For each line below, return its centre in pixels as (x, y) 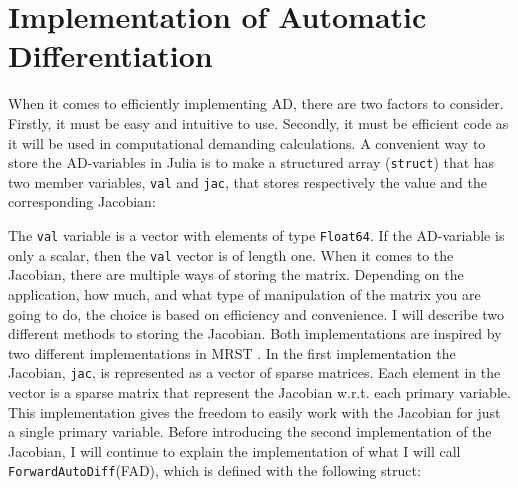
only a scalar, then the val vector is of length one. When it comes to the (231, 254)
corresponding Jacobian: (82, 201)
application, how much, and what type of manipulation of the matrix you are (244, 293)
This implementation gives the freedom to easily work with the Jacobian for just (254, 411)
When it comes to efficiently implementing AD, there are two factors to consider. (256, 103)
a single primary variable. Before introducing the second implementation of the (250, 431)
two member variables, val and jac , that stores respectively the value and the (247, 181)
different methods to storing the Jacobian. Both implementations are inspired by (255, 333)
